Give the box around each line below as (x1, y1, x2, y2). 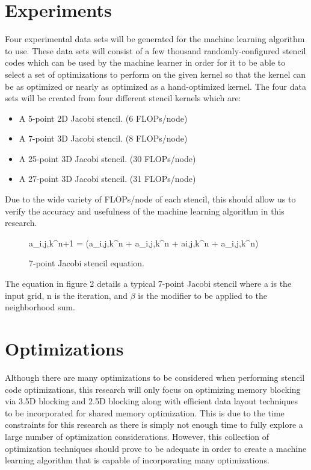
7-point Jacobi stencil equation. (29, 257, 145, 269)
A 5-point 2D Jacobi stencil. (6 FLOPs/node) (19, 111, 188, 124)
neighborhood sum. (5, 301, 75, 313)
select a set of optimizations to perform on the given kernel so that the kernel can (5, 67, 306, 80)
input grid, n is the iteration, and (5, 289, 128, 301)
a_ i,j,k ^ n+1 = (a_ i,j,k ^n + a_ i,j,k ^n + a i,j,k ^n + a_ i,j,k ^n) (29, 236, 259, 249)
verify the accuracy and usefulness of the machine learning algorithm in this (5, 204, 285, 217)
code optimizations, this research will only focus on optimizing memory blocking (5, 383, 301, 395)
